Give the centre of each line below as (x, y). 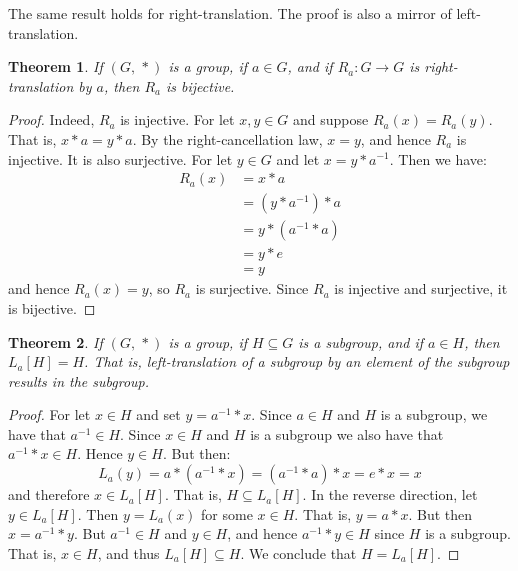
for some (227, 513)
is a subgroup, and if (361, 341)
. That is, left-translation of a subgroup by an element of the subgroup (297, 361)
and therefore (49, 494)
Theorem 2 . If (55, 341)
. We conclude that (298, 552)
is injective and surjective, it (421, 288)
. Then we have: (438, 158)
